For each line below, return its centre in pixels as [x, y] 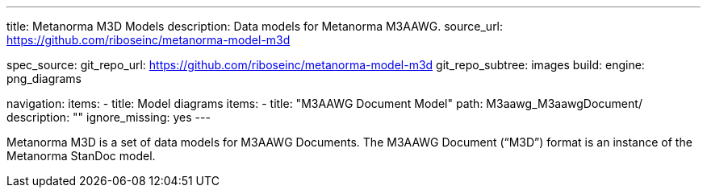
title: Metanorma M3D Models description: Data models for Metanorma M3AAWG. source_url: [255, 26]
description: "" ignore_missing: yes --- [109, 117]
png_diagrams [44, 78]
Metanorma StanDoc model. [81, 156]
